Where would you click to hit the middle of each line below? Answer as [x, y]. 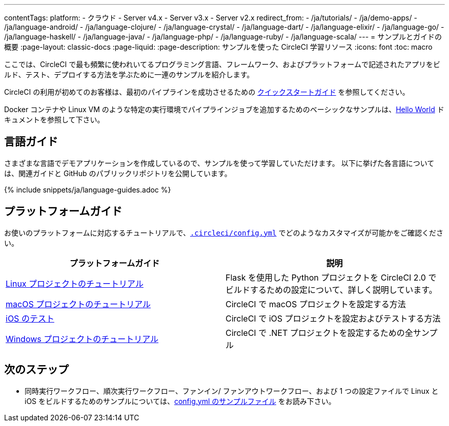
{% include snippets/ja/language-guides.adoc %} [88, 189]
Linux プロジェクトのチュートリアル [75, 283]
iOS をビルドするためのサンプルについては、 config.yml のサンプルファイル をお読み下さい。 [180, 401]
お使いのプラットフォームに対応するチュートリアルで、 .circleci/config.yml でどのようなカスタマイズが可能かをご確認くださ [224, 232]
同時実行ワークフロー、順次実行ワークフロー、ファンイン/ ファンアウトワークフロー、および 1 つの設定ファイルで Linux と [232, 391]
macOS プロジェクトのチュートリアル [78, 304]
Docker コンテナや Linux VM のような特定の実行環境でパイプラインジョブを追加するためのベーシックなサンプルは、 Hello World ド [224, 109]
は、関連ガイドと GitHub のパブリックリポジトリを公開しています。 [118, 173]
